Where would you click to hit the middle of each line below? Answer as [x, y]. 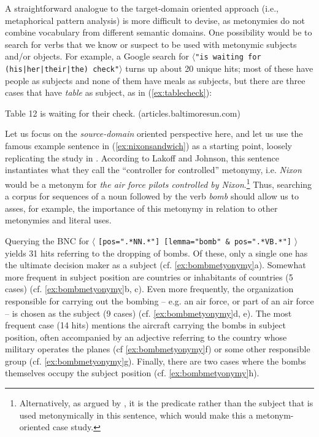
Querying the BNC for [47, 240]
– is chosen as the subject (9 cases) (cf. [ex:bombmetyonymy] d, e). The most [148, 313]
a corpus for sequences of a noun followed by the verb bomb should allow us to [152, 196]
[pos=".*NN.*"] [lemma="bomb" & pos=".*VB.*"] [194, 242]
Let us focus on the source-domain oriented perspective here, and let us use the [154, 133]
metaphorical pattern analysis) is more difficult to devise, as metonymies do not [155, 20]
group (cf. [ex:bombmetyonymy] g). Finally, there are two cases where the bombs [156, 361]
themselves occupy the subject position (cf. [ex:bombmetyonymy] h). [132, 373]
